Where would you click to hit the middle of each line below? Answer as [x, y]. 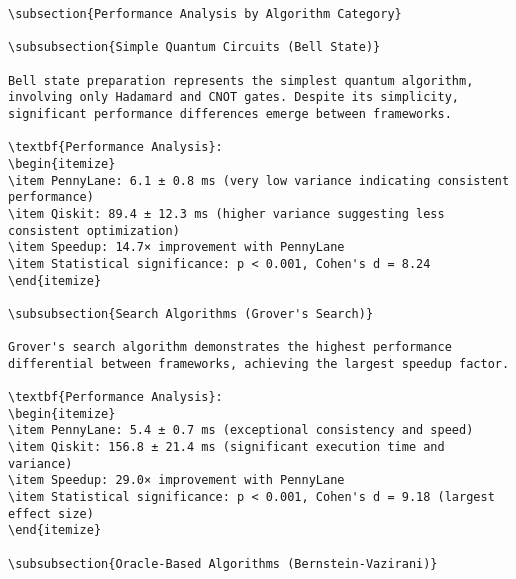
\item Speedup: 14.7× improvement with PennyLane [176, 247]
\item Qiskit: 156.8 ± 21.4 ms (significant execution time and [226, 447]
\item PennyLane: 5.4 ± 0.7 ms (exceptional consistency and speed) [241, 430]
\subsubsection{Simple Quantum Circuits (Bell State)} [194, 47]
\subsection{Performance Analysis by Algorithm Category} [205, 14]
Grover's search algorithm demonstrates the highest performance [230, 347]
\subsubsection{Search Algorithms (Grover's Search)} [191, 313]
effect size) [51, 513]
